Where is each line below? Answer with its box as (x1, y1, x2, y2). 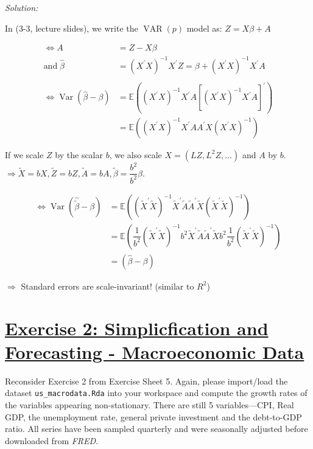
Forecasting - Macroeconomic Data (5, 339, 304, 364)
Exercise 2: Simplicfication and (5, 315, 269, 340)
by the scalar (55, 148, 103, 161)
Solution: (5, 1, 38, 13)
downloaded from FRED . (5, 434, 99, 447)
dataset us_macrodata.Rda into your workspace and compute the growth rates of (5, 386, 308, 399)
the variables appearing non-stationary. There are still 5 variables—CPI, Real (5, 399, 294, 411)
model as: (186, 21, 222, 34)
